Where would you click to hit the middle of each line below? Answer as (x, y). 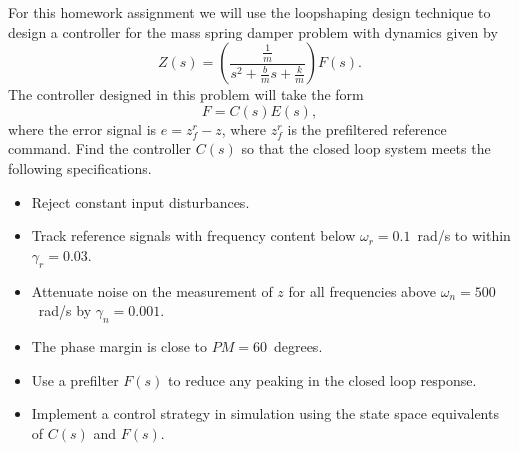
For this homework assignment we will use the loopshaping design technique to (249, 12)
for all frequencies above (362, 290)
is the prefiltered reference (367, 128)
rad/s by (65, 310)
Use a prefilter (75, 379)
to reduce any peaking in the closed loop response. (322, 379)
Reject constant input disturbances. (140, 201)
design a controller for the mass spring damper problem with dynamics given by (253, 31)
